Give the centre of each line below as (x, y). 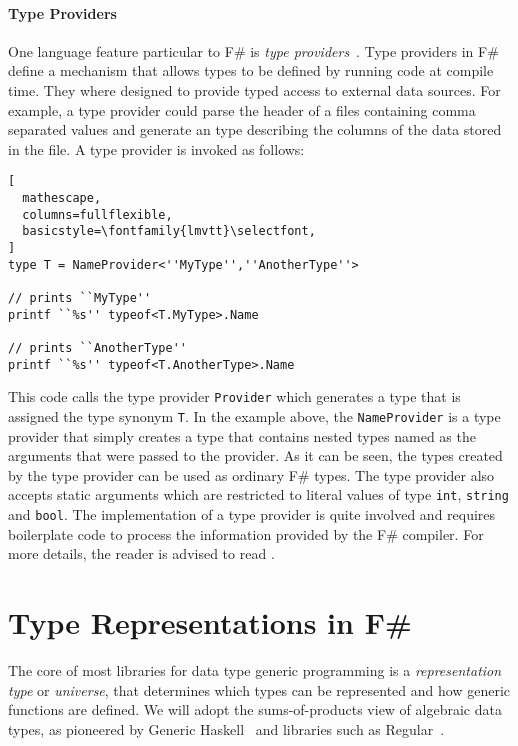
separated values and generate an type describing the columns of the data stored (255, 129)
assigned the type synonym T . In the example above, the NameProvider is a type (254, 415)
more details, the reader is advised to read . (141, 553)
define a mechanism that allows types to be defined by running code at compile (251, 70)
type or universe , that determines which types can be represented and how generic (259, 689)
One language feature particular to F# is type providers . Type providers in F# (253, 50)
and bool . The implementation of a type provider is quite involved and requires (252, 513)
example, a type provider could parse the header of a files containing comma (242, 109)
